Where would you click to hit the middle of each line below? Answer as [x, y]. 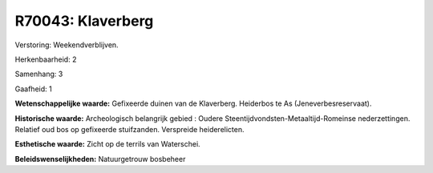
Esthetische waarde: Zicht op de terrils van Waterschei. [107, 144]
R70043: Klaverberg [84, 21]
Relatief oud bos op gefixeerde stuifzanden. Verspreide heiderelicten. [129, 129]
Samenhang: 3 [39, 74]
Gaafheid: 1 [33, 89]
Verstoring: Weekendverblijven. [67, 45]
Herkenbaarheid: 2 [46, 59]
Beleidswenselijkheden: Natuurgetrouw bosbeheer [100, 159]
